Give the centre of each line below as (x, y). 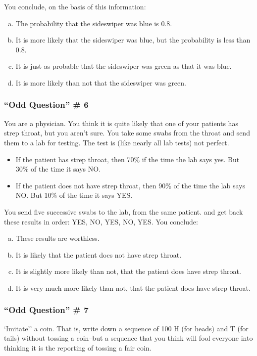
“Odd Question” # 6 (46, 105)
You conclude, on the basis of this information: (75, 6)
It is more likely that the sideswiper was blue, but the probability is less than (133, 40)
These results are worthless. (57, 238)
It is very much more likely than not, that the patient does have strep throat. (133, 288)
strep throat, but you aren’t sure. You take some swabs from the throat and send (127, 133)
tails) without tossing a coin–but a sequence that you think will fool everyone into (128, 338)
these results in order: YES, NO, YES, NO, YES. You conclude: (101, 221)
